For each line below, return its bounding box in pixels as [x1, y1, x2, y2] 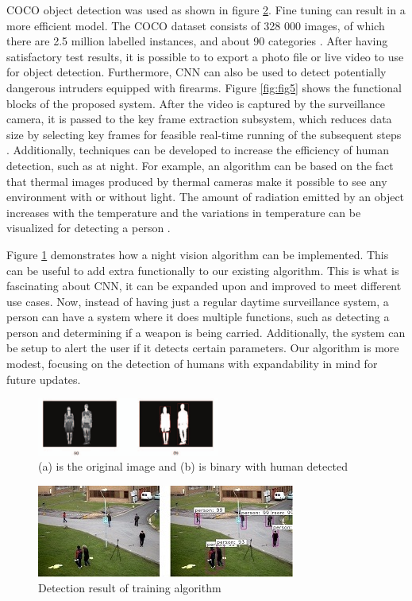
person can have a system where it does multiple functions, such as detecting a [6, 308, 390, 325]
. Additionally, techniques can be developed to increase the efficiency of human [6, 142, 390, 158]
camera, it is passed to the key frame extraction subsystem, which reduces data [6, 111, 392, 127]
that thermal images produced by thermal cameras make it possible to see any [6, 173, 387, 189]
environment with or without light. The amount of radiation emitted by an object [6, 188, 405, 205]
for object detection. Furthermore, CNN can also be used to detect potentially [6, 64, 387, 80]
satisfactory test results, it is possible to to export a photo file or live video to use [6, 48, 404, 64]
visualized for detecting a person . [6, 219, 171, 236]
